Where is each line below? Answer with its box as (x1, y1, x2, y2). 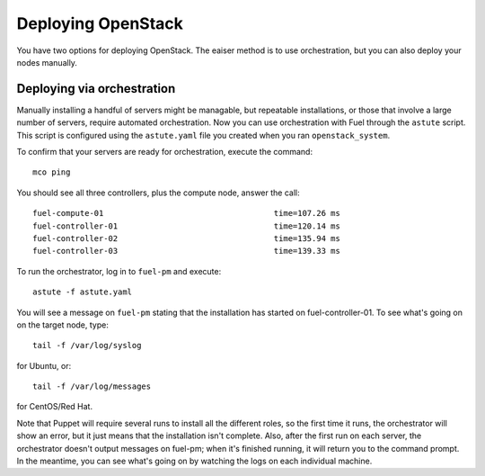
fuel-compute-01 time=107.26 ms (32, 208, 340, 219)
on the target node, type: (16, 319, 110, 330)
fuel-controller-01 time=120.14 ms (32, 220, 340, 231)
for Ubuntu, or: (16, 360, 72, 371)
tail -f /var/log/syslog (32, 340, 142, 351)
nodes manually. (16, 57, 78, 67)
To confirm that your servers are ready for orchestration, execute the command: (16, 147, 313, 157)
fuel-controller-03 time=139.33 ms (32, 246, 340, 256)
